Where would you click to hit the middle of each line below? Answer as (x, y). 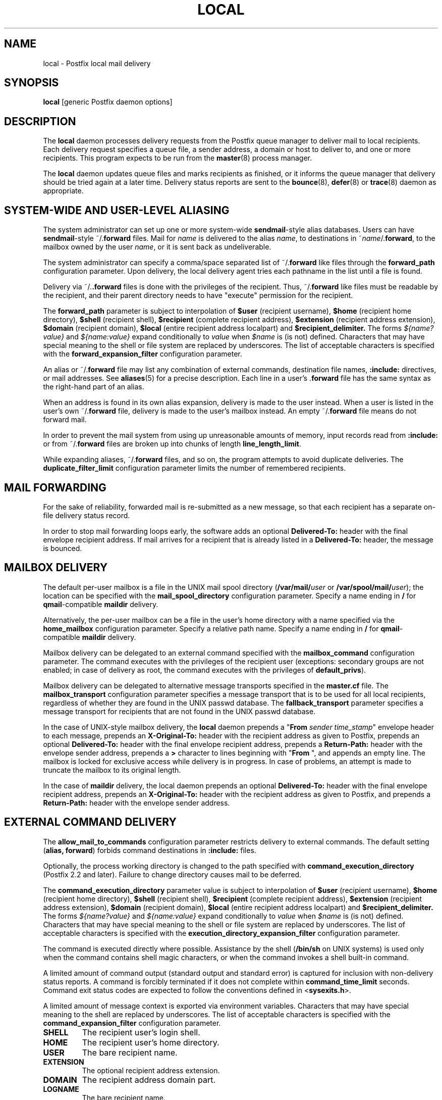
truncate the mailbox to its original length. (112, 770)
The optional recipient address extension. (151, 1070)
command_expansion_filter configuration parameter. (132, 1023)
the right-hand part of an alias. (94, 387)
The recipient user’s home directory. (151, 1042)
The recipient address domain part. (149, 1080)
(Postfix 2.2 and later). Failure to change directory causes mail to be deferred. (172, 874)
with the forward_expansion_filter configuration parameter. (143, 354)
